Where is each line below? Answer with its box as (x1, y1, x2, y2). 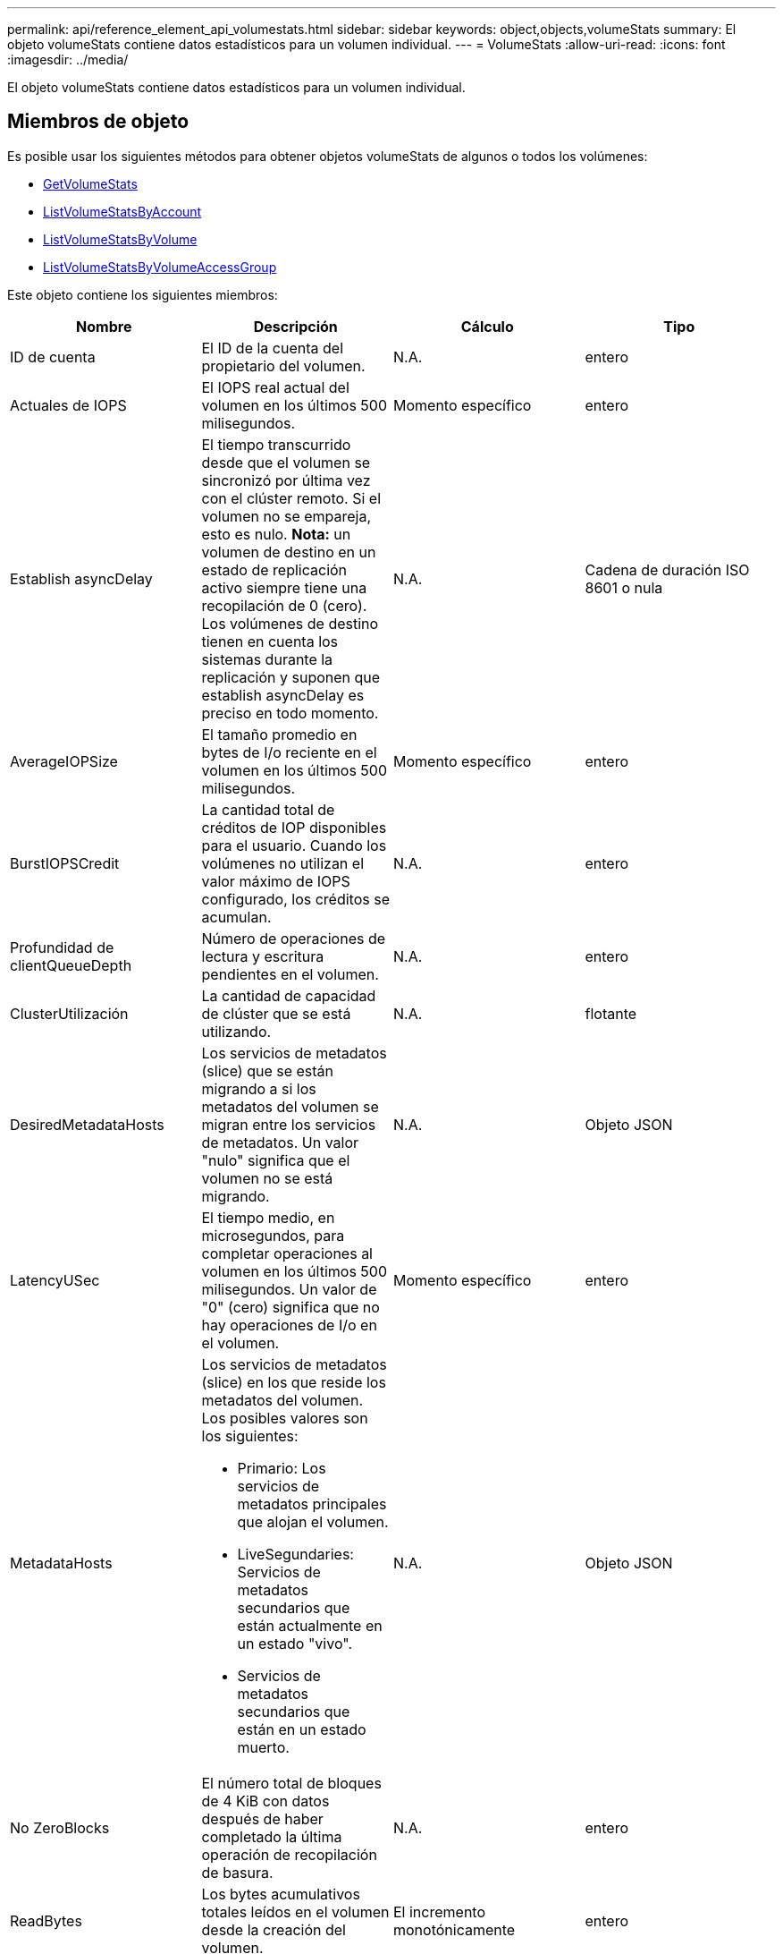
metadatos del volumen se (201, 1097, 379, 1116)
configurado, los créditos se (201, 889, 390, 908)
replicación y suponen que (201, 667, 381, 686)
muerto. (237, 1737, 290, 1756)
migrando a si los (201, 1079, 316, 1098)
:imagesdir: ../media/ (7, 52, 129, 67)
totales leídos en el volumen (201, 1902, 390, 1921)
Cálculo (460, 317, 514, 336)
